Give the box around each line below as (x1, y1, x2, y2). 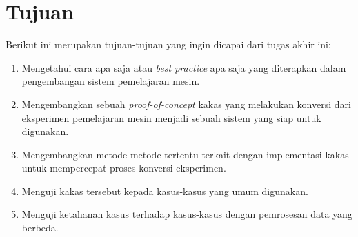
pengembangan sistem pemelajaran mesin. (21, 74, 200, 88)
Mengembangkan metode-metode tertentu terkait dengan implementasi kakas (21, 147, 349, 161)
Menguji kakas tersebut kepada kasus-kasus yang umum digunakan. (21, 183, 308, 198)
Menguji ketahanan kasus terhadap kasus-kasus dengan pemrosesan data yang (21, 207, 352, 221)
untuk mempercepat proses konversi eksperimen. (21, 161, 226, 175)
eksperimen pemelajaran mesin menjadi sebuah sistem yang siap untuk (21, 110, 321, 125)
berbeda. (21, 220, 59, 235)
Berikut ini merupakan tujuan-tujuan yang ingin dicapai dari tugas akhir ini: (6, 37, 331, 52)
